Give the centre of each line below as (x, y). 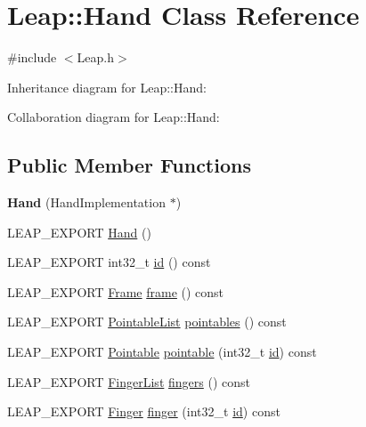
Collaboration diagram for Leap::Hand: (114, 117)
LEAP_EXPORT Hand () (79, 232)
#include (32, 57)
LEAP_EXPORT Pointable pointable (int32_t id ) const (162, 352)
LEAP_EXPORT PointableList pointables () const (147, 322)
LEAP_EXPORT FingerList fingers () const (129, 381)
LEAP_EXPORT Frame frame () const (116, 291)
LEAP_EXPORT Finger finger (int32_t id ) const (144, 411)
